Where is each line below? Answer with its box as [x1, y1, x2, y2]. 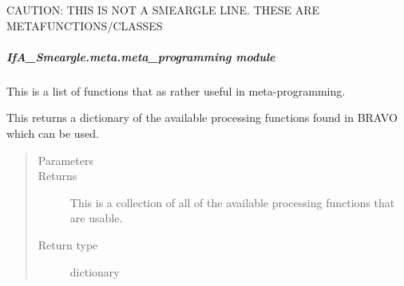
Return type [38, 236, 98, 253]
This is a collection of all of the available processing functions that [69, 194, 395, 210]
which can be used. [6, 124, 99, 141]
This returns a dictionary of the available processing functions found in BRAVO [6, 109, 398, 126]
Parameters [38, 151, 93, 168]
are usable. [69, 210, 123, 226]
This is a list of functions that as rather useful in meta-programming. [6, 82, 346, 99]
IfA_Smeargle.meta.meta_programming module [6, 48, 275, 65]
